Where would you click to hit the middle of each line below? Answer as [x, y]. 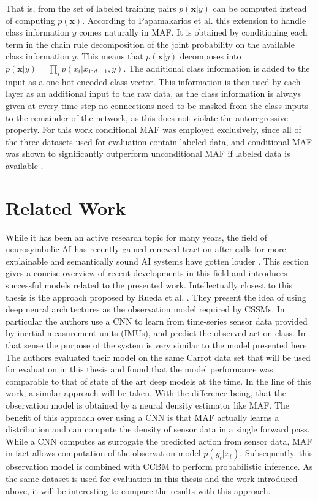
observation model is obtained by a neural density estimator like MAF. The [148, 405]
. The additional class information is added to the [217, 68]
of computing [30, 20]
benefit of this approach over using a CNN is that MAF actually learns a [142, 417]
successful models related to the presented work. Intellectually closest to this [149, 285]
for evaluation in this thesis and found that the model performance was [139, 369]
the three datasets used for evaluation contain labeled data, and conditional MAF [159, 141]
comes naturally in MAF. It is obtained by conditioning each [193, 32]
